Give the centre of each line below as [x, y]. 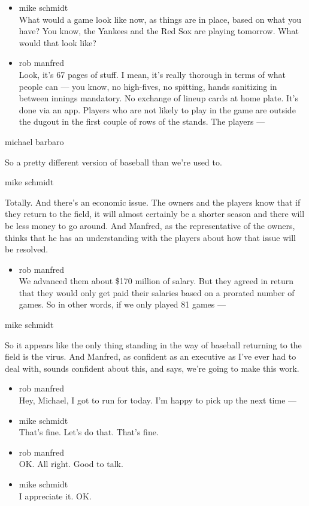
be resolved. [27, 249]
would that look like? [57, 42]
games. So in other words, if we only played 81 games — [122, 304]
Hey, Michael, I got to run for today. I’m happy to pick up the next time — [158, 400]
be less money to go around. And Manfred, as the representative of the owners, [150, 225]
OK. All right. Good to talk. [71, 464]
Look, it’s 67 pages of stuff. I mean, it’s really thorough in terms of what [152, 74]
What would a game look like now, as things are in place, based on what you [160, 19]
